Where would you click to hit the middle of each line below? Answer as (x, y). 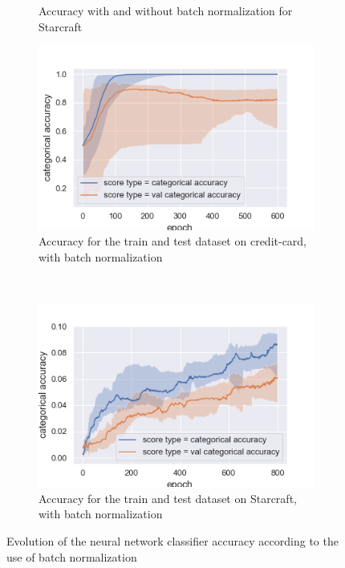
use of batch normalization (72, 556)
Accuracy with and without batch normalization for (166, 10)
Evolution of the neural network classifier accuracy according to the (172, 541)
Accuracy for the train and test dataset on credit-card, (173, 241)
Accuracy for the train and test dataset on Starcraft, (168, 498)
